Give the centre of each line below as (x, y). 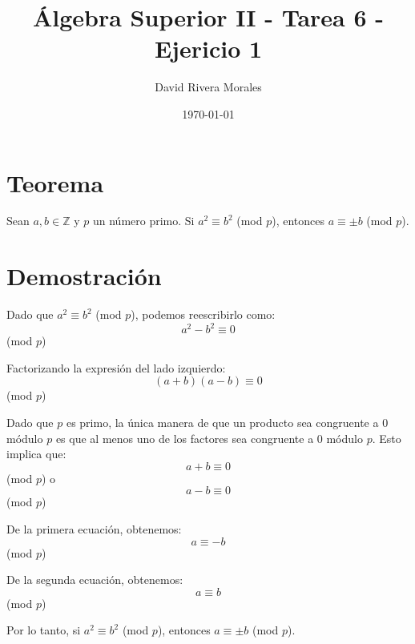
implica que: (36, 454)
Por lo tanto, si (44, 630)
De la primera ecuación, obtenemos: (94, 529)
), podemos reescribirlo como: (203, 314)
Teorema (55, 182)
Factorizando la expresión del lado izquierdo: (116, 367)
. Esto (387, 438)
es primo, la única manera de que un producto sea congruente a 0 (227, 423)
